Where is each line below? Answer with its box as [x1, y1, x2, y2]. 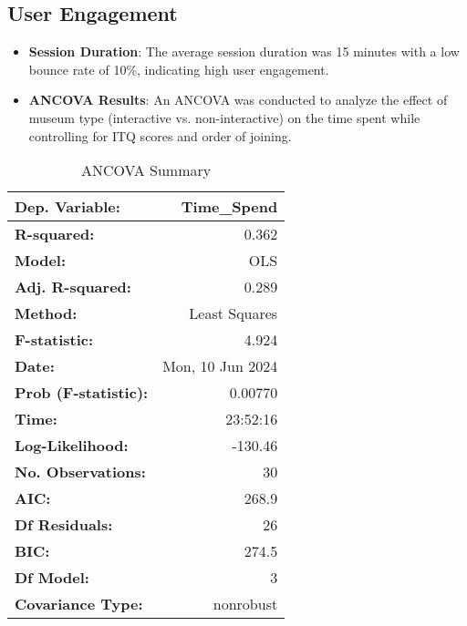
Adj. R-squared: [15, 276, 131, 298]
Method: [15, 303, 78, 324]
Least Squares [189, 303, 278, 324]
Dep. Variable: [15, 196, 120, 218]
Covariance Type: [15, 593, 143, 615]
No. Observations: [15, 461, 146, 483]
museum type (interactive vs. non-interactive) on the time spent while [28, 108, 420, 127]
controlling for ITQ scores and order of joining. [28, 126, 292, 145]
